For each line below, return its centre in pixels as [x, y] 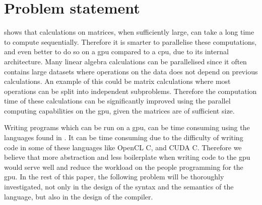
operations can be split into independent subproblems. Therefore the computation [130, 91]
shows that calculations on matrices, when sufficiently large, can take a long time [129, 32]
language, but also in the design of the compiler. [79, 196]
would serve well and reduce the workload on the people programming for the [124, 167]
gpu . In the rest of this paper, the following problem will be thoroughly [114, 177]
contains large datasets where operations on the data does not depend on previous [131, 71]
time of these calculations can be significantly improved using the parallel [117, 101]
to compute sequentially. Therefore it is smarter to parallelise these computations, [130, 41]
